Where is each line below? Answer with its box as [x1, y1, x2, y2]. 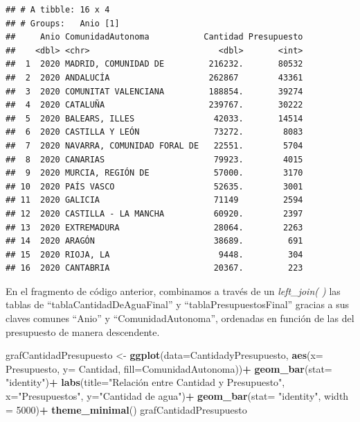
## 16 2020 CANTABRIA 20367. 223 [6, 263, 303, 273]
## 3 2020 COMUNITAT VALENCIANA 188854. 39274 [6, 86, 303, 96]
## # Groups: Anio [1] [6, 18, 120, 28]
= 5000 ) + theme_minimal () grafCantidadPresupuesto [6, 402, 247, 416]
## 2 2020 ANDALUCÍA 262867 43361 [6, 72, 303, 83]
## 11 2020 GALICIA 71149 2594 [6, 195, 303, 205]
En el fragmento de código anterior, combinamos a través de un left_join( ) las [6, 283, 341, 298]
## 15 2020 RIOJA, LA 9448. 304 [6, 249, 303, 260]
